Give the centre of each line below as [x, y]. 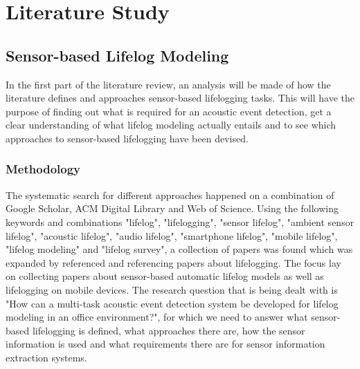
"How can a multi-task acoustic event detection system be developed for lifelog [172, 303]
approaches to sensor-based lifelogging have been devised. [127, 138]
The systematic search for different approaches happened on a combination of [170, 195]
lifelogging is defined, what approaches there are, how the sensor [169, 330]
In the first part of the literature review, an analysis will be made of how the [168, 84]
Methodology [43, 169]
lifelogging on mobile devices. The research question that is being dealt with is [172, 289]
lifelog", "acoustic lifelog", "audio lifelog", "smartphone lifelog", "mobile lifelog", [172, 235]
